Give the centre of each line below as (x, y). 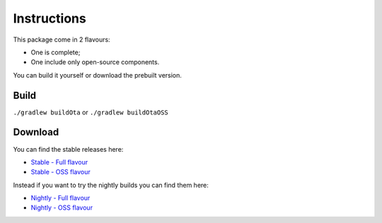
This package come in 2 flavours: (62, 40)
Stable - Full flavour (59, 162)
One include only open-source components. (95, 62)
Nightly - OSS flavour (62, 207)
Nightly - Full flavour (60, 198)
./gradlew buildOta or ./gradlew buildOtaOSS (91, 112)
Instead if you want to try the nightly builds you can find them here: (111, 185)
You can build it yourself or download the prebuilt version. (97, 75)
